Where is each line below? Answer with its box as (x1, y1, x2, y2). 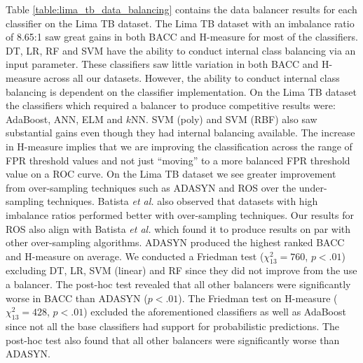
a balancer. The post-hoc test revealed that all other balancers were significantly (6, 277, 351, 292)
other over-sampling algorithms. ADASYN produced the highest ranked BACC (6, 235, 345, 250)
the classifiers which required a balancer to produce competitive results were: (6, 98, 336, 113)
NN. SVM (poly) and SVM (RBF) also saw (131, 111, 317, 126)
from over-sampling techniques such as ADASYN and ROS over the (6, 180, 296, 194)
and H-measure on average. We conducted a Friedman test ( (6, 248, 264, 263)
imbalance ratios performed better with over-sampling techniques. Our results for (6, 207, 354, 222)
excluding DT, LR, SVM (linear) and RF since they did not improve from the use (6, 263, 357, 278)
